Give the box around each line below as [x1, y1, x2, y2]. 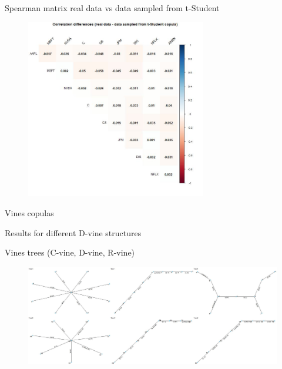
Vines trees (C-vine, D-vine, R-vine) [5, 246, 135, 259]
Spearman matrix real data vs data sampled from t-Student [5, 2, 220, 14]
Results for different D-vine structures [5, 226, 142, 239]
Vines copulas [5, 206, 54, 219]
